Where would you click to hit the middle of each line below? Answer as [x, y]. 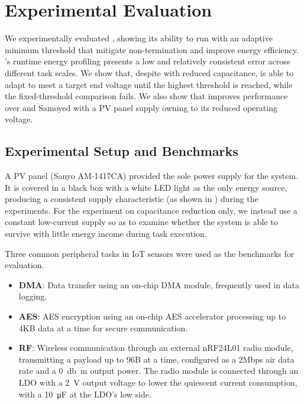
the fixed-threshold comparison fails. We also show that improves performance [146, 96]
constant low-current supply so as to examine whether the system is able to [141, 222]
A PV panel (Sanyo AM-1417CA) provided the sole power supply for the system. [152, 176]
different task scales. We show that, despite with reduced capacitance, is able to [149, 72]
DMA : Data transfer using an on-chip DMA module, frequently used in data [159, 284]
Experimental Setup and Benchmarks [122, 151]
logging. [33, 296]
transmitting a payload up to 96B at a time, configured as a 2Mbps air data [156, 359]
